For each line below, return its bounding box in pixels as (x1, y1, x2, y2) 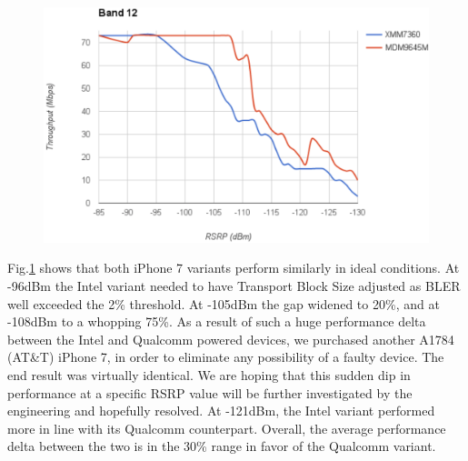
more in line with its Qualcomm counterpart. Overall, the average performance (7, 418, 446, 437)
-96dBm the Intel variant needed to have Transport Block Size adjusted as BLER (7, 276, 461, 295)
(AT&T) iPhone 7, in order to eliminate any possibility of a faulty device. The (7, 347, 444, 366)
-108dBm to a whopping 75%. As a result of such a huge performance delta (7, 312, 426, 331)
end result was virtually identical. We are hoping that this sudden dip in (7, 365, 411, 384)
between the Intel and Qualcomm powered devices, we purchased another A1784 (7, 329, 454, 348)
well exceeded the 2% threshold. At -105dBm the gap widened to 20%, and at (7, 294, 440, 313)
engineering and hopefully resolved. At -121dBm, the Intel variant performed (7, 401, 435, 420)
